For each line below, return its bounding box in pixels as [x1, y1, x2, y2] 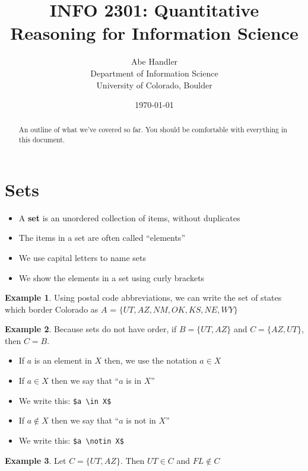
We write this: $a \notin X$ [18, 434, 124, 446]
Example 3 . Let [5, 454, 66, 466]
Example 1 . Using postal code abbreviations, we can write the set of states [5, 291, 282, 304]
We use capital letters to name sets [18, 251, 146, 263]
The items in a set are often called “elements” [18, 231, 185, 244]
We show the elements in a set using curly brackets [18, 271, 205, 284]
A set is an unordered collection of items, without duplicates [18, 211, 240, 224]
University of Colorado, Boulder [96, 78, 212, 91]
